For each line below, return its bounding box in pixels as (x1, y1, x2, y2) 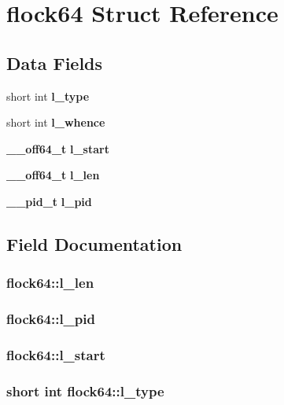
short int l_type (6, 87, 90, 104)
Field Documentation (6, 231, 183, 256)
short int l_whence (6, 114, 105, 131)
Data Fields (6, 50, 103, 75)
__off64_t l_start (6, 140, 109, 156)
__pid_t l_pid (6, 193, 92, 209)
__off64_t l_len (6, 167, 100, 183)
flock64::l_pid (6, 309, 95, 329)
